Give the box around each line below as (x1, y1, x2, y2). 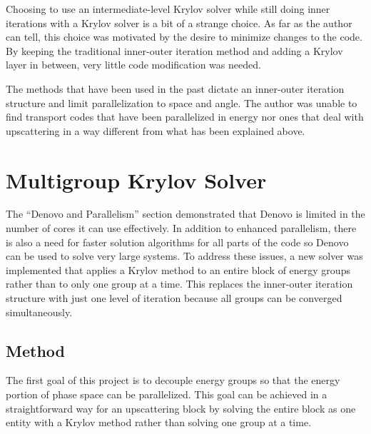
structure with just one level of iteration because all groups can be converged (6, 291, 342, 306)
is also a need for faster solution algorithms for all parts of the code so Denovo (6, 234, 349, 249)
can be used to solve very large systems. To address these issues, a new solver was (6, 248, 363, 263)
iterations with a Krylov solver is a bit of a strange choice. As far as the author (6, 15, 352, 30)
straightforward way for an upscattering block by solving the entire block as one (6, 400, 356, 415)
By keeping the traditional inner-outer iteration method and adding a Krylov (6, 43, 343, 58)
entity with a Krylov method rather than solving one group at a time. (6, 415, 312, 430)
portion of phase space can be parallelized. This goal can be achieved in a (6, 387, 327, 402)
